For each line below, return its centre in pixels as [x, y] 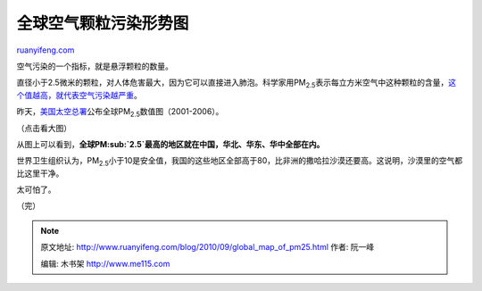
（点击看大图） [44, 128]
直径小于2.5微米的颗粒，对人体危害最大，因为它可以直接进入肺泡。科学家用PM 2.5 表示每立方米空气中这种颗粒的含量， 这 [237, 83]
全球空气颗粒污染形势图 [103, 23]
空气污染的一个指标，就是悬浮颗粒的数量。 [95, 66]
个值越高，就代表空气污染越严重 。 [79, 95]
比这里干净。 [40, 173]
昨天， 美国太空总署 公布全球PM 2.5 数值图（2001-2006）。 [120, 112]
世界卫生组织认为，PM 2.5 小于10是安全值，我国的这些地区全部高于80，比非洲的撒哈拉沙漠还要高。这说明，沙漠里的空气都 [240, 162]
